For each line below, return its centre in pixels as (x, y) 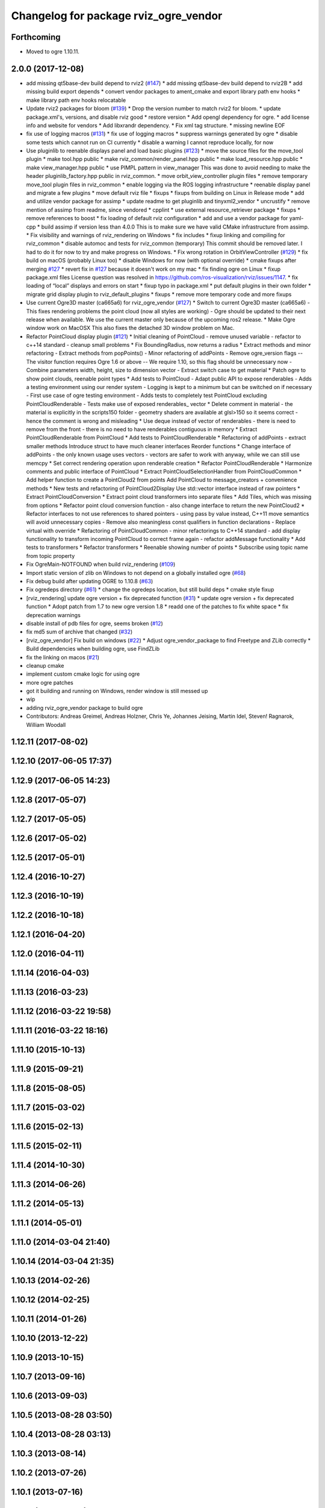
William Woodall (46, 724)
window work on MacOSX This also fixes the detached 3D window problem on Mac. (130, 328)
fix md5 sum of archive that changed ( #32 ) (79, 632)
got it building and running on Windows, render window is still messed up (117, 691)
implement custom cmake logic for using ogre (83, 674)
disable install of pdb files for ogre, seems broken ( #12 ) (95, 623)
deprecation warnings (53, 615)
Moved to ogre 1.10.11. (53, 52)
